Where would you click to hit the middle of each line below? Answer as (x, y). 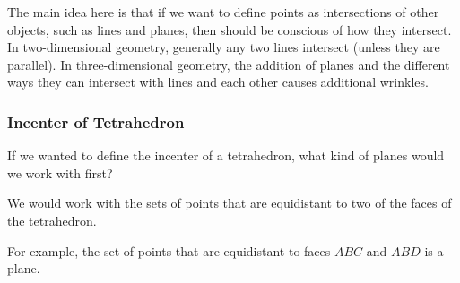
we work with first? (60, 172)
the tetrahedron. (52, 220)
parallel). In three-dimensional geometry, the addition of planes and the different (229, 64)
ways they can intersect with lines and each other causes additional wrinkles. (218, 82)
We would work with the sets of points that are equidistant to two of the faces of (230, 203)
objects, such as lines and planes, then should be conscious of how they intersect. (230, 29)
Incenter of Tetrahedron (96, 121)
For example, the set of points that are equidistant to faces (169, 250)
